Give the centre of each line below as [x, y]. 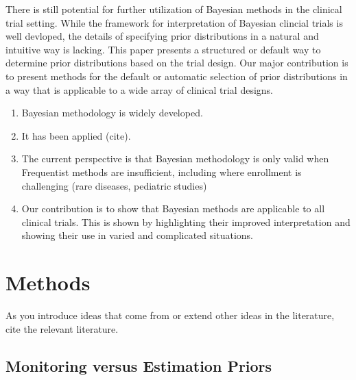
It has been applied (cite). [76, 135]
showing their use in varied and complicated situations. [137, 235]
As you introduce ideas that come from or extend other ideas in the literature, [170, 315]
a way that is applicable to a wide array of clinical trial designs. [140, 89]
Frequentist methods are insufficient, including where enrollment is [162, 172]
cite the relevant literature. [62, 328]
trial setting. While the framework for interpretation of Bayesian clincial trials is [174, 22]
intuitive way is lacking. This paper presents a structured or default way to [163, 49]
